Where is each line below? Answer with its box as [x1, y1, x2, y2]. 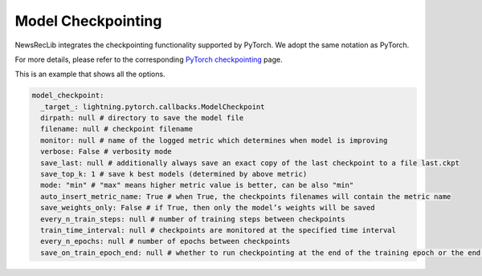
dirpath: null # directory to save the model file [40, 113, 244, 123]
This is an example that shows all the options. [14, 69, 165, 79]
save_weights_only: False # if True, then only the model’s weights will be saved [40, 203, 375, 213]
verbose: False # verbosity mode [40, 147, 172, 156]
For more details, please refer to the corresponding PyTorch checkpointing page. [14, 55, 283, 64]
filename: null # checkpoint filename [40, 124, 193, 134]
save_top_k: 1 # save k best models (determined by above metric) [40, 169, 308, 179]
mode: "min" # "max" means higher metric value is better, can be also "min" [40, 181, 354, 190]
